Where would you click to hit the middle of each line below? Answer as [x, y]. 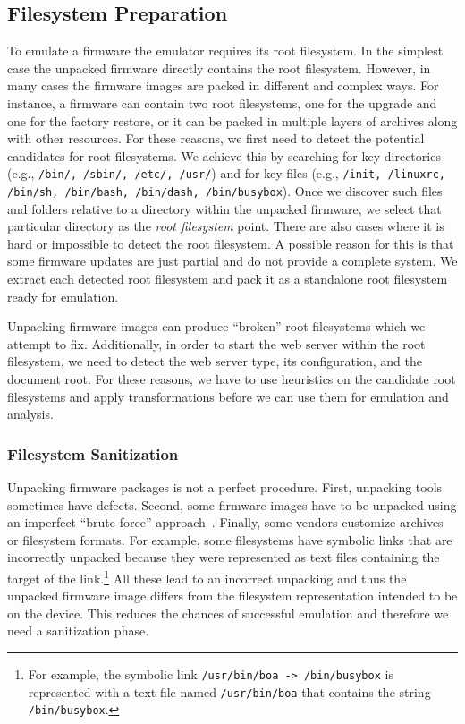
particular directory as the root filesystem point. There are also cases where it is [226, 226]
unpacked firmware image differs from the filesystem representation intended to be [232, 596]
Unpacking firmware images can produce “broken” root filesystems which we [216, 326]
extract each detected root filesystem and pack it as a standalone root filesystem [228, 279]
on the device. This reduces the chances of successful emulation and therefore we [228, 613]
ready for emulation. [63, 296]
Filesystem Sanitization [93, 453]
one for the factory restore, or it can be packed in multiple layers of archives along [232, 120]
